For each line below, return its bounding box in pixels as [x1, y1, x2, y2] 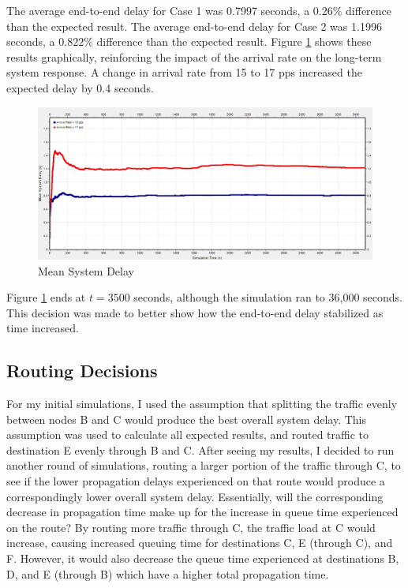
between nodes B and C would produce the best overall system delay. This [6, 410, 367, 427]
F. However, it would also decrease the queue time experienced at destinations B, [6, 550, 399, 567]
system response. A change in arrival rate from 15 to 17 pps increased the [6, 64, 362, 81]
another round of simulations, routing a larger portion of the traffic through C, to [6, 457, 401, 474]
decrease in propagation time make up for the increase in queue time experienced [6, 504, 399, 520]
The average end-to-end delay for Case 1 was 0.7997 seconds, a [6, 2, 310, 18]
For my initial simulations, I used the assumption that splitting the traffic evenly [6, 395, 398, 412]
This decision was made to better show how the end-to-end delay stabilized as [6, 304, 384, 320]
